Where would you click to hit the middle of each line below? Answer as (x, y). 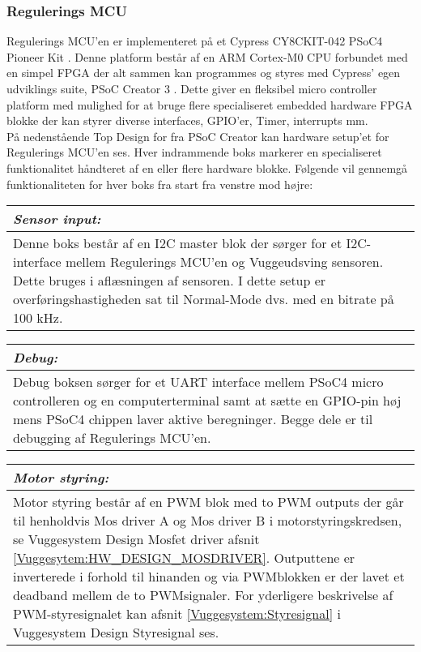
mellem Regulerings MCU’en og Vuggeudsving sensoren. (224, 262)
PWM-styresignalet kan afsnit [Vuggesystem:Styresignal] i (177, 614)
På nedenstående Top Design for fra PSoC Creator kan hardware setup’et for (198, 136)
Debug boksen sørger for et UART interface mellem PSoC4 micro (198, 382)
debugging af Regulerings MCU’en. (112, 438)
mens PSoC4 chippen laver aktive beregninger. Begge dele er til (193, 419)
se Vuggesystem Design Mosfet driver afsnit (136, 539)
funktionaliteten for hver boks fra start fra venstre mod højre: (160, 184)
